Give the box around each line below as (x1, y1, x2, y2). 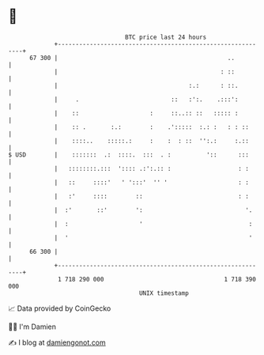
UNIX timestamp (138, 289, 190, 297)
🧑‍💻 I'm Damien (8, 322, 57, 331)
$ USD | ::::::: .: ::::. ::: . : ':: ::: (8, 150, 249, 159)
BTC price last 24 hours (125, 33, 207, 41)
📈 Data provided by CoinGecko (8, 304, 111, 313)
